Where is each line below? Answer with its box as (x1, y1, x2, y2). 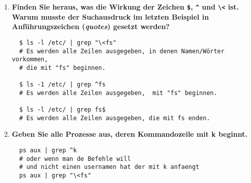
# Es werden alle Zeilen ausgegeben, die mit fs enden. (19, 114, 210, 122)
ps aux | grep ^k (19, 147, 77, 154)
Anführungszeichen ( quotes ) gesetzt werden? (12, 21, 170, 32)
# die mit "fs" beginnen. (19, 64, 106, 71)
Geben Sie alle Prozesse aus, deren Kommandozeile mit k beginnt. (12, 129, 247, 139)
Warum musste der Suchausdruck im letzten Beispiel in (12, 11, 209, 22)
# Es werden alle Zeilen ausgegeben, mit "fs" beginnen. (19, 89, 217, 97)
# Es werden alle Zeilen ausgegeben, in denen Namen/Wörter (19, 47, 225, 55)
